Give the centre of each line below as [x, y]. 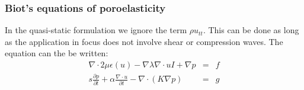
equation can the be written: [57, 53]
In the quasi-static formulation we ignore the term [96, 30]
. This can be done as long [251, 30]
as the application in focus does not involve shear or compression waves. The [144, 41]
